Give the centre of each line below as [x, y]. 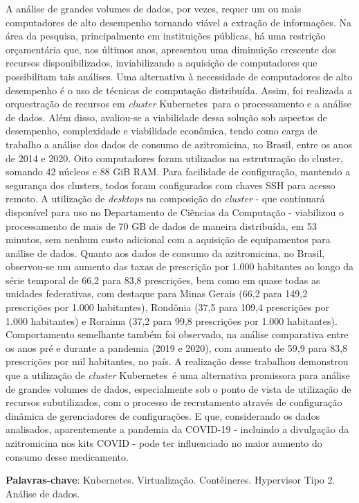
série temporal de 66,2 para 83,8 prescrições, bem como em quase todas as [163, 280]
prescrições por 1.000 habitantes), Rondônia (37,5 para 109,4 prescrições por [167, 307]
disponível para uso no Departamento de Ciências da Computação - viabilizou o [175, 212]
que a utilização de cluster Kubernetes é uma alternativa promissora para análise [178, 375]
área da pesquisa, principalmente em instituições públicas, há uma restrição [166, 36]
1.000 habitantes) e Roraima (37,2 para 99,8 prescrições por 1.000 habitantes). [172, 320]
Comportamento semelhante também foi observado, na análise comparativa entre [177, 334]
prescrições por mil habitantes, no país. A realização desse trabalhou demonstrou [177, 361]
